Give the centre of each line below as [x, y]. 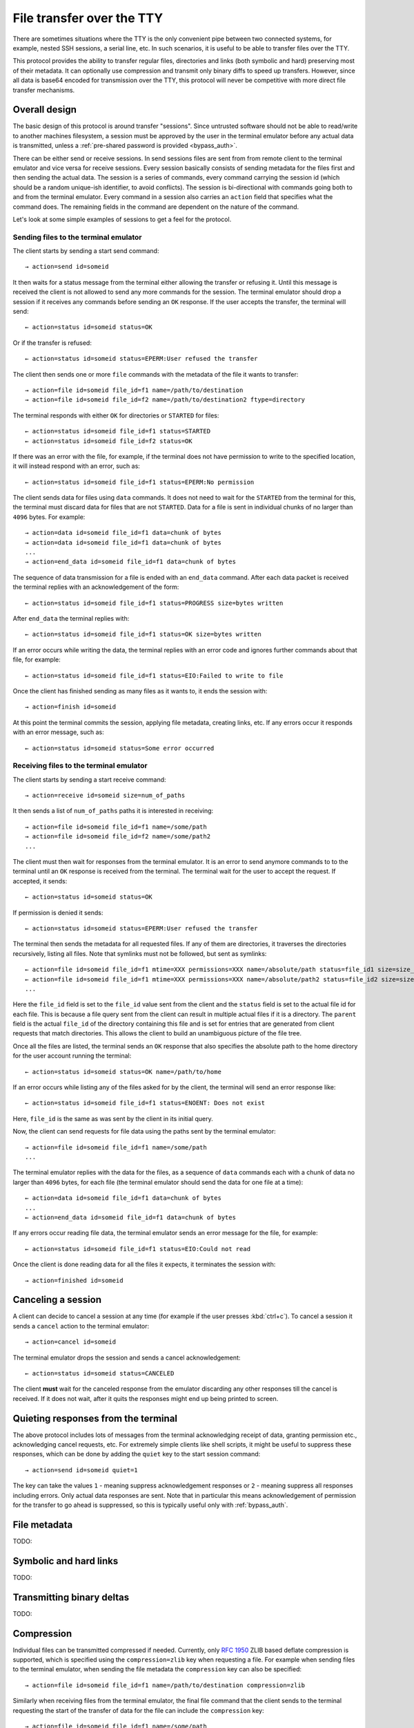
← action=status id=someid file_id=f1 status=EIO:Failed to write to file [154, 675]
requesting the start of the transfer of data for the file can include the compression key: [138, 1710]
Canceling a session [57, 1300]
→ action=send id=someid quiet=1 [81, 1470]
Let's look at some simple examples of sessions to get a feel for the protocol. [122, 219]
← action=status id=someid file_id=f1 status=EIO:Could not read [138, 1249]
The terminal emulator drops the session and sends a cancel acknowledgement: [127, 1358]
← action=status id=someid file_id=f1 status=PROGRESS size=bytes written [154, 603]
